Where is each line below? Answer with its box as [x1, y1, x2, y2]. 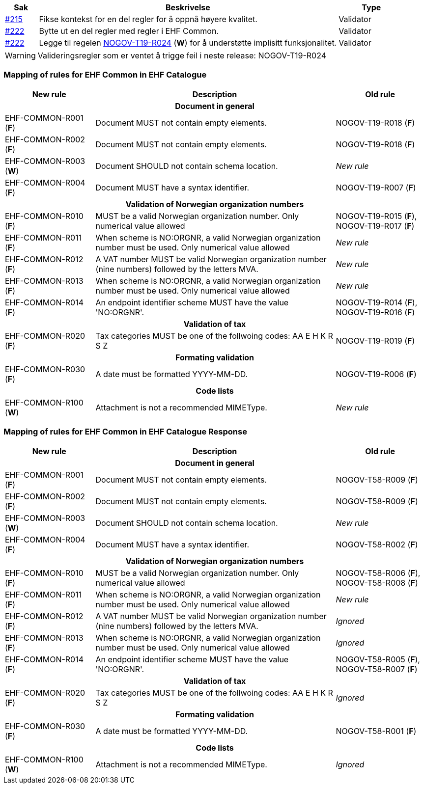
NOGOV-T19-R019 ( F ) [336, 335, 415, 346]
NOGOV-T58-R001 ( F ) [336, 726, 417, 736]
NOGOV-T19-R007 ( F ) [336, 182, 416, 192]
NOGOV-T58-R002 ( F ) [336, 539, 418, 549]
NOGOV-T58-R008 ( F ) [336, 577, 418, 588]
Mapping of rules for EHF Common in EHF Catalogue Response [3, 427, 247, 437]
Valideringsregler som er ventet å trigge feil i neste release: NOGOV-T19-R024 [37, 51, 327, 60]
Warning [5, 51, 36, 60]
